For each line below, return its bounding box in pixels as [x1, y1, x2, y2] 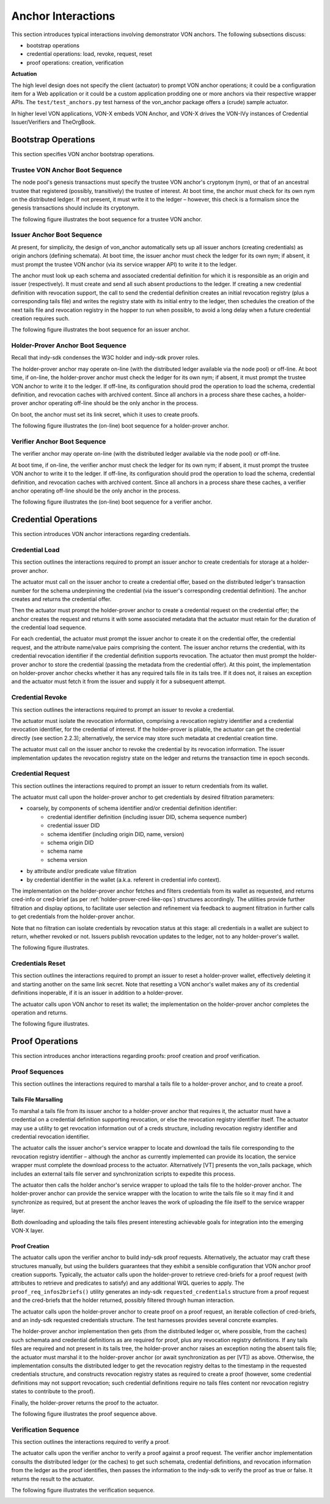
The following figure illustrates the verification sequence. [11, 1486, 155, 1494]
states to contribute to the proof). [11, 1388, 95, 1395]
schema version [47, 856, 88, 863]
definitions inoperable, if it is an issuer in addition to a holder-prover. [11, 989, 183, 997]
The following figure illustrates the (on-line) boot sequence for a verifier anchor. [11, 498, 213, 505]
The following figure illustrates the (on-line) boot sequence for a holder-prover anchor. [11, 422, 229, 429]
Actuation [11, 70, 37, 78]
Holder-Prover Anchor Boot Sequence [11, 341, 127, 350]
